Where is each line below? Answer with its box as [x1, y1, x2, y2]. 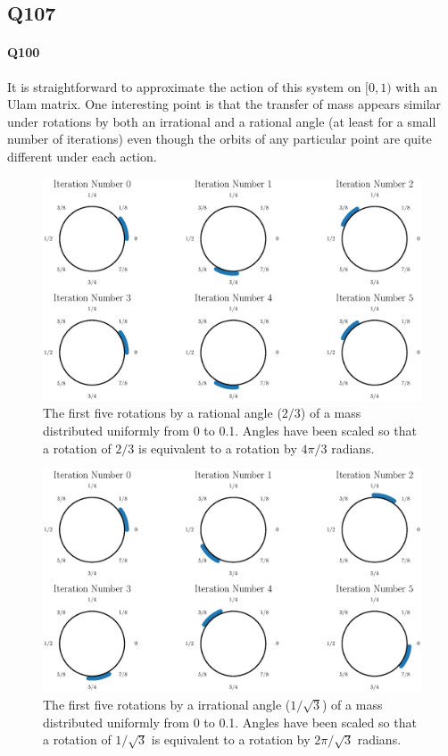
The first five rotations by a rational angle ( [43, 403, 282, 422]
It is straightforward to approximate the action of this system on [7, 77, 361, 96]
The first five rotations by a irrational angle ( [43, 695, 291, 714]
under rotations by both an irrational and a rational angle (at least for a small [7, 112, 436, 130]
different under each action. [7, 146, 157, 165]
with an [395, 77, 438, 96]
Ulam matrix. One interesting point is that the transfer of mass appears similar [7, 95, 442, 113]
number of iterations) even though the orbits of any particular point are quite [7, 129, 432, 148]
